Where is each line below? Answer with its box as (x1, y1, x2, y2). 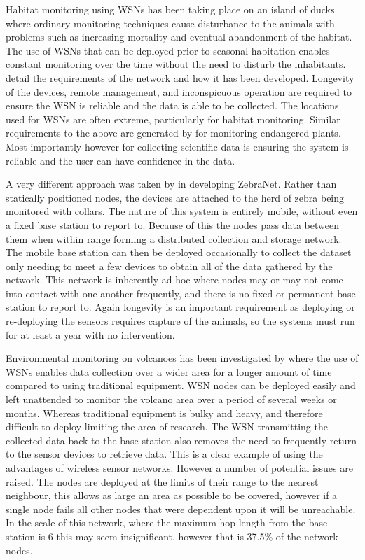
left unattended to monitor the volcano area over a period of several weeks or (6, 392, 337, 407)
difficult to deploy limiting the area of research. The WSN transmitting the (6, 419, 328, 434)
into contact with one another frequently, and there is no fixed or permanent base (6, 286, 356, 300)
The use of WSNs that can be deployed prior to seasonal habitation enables (6, 43, 330, 57)
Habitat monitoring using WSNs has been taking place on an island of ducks (6, 2, 335, 16)
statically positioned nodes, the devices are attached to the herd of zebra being (6, 190, 345, 204)
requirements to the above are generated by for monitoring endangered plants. (6, 125, 341, 140)
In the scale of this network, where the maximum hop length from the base (6, 515, 328, 530)
